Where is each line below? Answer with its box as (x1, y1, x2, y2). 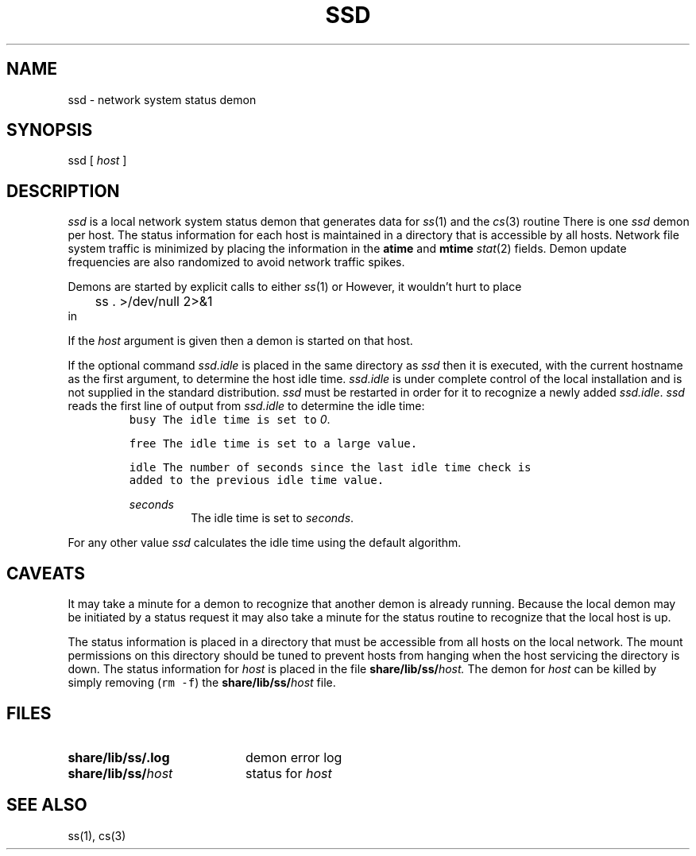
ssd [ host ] (68, 153, 127, 168)
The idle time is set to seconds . (191, 511, 354, 525)
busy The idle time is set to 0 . (129, 413, 331, 427)
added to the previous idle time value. (129, 474, 385, 487)
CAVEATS (6, 563, 85, 583)
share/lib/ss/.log (68, 749, 170, 765)
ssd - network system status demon (68, 92, 257, 107)
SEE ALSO (6, 795, 87, 815)
